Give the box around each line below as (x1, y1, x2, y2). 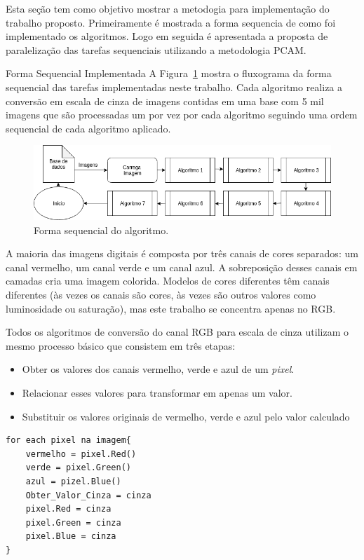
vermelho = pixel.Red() (25, 449, 137, 459)
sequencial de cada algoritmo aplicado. (6, 121, 171, 135)
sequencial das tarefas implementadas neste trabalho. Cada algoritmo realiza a (6, 79, 343, 94)
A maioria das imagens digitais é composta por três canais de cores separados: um (6, 246, 358, 261)
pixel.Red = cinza (25, 504, 112, 514)
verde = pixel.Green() (25, 463, 131, 473)
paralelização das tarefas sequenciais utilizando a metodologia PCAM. (6, 42, 306, 57)
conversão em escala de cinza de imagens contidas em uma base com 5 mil (6, 93, 324, 108)
